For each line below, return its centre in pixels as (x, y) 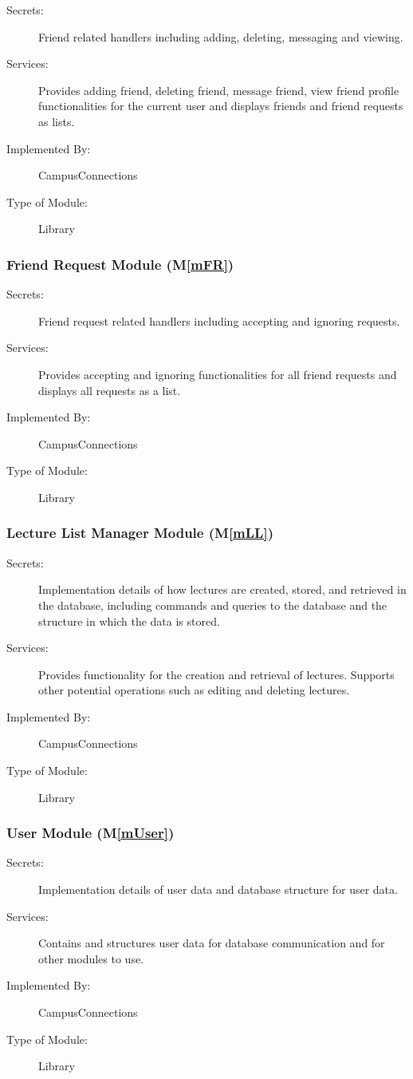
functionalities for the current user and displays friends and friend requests (221, 106)
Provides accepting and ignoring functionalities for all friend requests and (218, 374)
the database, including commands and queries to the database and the (213, 605)
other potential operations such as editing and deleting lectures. (194, 690)
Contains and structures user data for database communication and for (212, 943)
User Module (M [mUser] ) (90, 833)
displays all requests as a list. (110, 390)
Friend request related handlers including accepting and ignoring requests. (219, 320)
